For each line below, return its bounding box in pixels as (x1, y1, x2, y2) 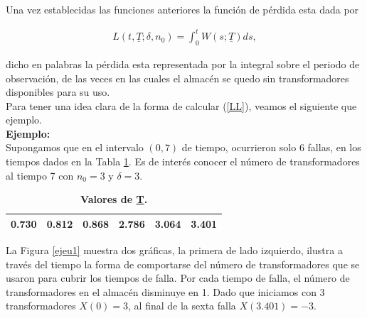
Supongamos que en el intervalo (6, 140, 144, 155)
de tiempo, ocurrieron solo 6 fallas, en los (181, 140, 361, 155)
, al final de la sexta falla (128, 298, 236, 313)
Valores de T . (80, 192, 148, 207)
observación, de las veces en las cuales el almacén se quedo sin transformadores (6, 70, 349, 85)
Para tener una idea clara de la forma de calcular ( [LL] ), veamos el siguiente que (6, 98, 357, 113)
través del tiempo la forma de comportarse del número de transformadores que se (6, 256, 360, 271)
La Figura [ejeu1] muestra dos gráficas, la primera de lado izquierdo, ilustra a (6, 242, 343, 257)
